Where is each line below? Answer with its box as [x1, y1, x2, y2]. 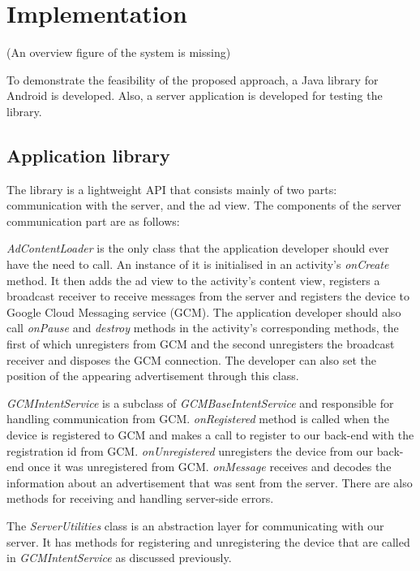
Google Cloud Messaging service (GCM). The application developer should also [6, 303, 401, 320]
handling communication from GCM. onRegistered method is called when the [6, 410, 389, 427]
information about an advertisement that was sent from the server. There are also [6, 474, 413, 491]
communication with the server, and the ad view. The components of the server [6, 197, 401, 214]
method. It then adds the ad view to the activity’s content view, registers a [6, 271, 380, 288]
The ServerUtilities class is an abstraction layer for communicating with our [6, 517, 384, 534]
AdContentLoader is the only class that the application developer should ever [6, 240, 389, 257]
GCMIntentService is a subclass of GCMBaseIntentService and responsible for [6, 394, 394, 411]
